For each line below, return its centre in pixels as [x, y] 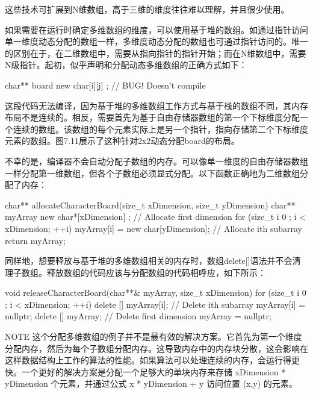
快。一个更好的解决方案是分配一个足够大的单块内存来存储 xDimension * [145, 371]
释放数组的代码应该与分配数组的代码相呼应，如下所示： [156, 272]
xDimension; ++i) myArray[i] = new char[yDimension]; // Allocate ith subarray [153, 228]
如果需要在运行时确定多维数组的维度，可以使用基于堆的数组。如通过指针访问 [156, 29]
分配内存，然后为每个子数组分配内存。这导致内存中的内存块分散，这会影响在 [156, 348]
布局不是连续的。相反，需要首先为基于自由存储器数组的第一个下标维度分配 [152, 117]
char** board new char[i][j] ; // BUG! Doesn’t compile [105, 85]
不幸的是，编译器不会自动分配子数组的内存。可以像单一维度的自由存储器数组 [156, 161]
